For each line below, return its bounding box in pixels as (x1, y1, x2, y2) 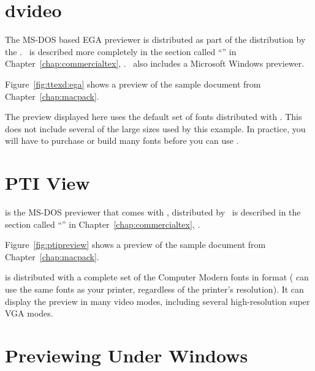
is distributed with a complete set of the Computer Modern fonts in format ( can (5, 271, 309, 283)
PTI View (5, 170, 90, 195)
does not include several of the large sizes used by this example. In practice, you (5, 122, 306, 135)
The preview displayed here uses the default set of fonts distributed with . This (5, 110, 302, 123)
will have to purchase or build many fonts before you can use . (5, 134, 239, 147)
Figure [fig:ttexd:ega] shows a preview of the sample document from (5, 77, 261, 90)
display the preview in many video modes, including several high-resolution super (5, 294, 310, 307)
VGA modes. (5, 307, 53, 320)
